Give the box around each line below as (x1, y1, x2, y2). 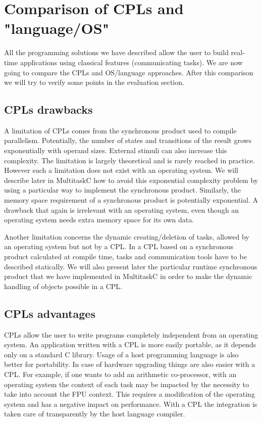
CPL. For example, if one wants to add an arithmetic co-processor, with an (4, 368, 237, 379)
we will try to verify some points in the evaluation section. (4, 77, 184, 87)
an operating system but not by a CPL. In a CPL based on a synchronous (4, 241, 234, 252)
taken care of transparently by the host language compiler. (4, 408, 185, 419)
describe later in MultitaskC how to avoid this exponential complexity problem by (4, 174, 258, 185)
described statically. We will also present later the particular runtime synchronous (4, 261, 257, 271)
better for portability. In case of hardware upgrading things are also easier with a (4, 359, 255, 369)
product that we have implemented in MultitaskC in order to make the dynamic (4, 271, 252, 282)
